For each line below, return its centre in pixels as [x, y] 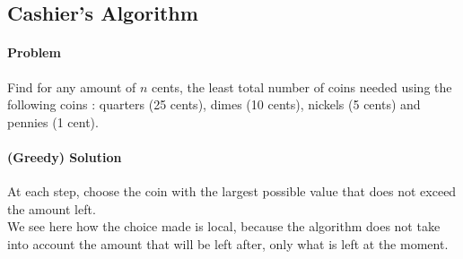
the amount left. [52, 208]
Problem [34, 52]
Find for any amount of [72, 86]
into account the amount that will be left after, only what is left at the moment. [228, 243]
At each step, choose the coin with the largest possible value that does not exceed [232, 191]
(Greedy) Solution [65, 156]
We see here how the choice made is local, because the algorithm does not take [224, 226]
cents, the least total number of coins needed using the [302, 86]
